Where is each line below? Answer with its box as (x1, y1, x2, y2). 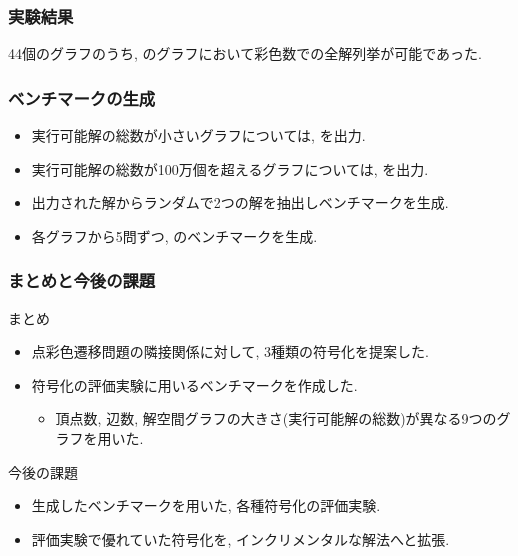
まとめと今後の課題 (8, 268, 156, 293)
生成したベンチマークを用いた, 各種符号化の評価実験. (31, 495, 381, 516)
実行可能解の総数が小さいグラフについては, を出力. (31, 125, 366, 146)
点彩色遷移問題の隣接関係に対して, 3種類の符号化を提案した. (31, 341, 429, 362)
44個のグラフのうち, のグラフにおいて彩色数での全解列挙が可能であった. (8, 43, 482, 64)
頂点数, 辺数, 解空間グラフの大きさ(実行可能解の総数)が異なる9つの (55, 408, 497, 429)
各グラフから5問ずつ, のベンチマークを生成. (31, 225, 318, 246)
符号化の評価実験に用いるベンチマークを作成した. (31, 374, 358, 395)
